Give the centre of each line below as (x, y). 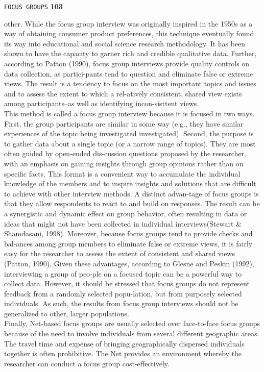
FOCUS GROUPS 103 (33, 6)
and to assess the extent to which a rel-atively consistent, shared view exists (123, 93)
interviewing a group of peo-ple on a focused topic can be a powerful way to (123, 273)
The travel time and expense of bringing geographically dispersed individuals (124, 343)
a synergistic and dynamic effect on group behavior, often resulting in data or (126, 213)
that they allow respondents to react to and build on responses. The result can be (132, 203)
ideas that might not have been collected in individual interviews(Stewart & (123, 223)
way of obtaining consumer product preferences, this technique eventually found (129, 33)
